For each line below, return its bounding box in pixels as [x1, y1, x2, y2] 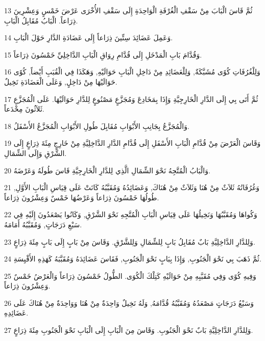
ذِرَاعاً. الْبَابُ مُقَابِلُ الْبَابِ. [4, 15, 78, 25]
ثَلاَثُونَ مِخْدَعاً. [4, 103, 44, 114]
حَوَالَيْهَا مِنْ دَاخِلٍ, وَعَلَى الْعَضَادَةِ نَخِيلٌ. [4, 76, 117, 87]
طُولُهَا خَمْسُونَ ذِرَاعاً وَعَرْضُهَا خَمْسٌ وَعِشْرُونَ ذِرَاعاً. [4, 192, 159, 202]
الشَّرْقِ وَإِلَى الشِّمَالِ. [4, 147, 67, 158]
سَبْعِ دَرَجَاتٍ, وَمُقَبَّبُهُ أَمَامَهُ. [4, 219, 82, 229]
